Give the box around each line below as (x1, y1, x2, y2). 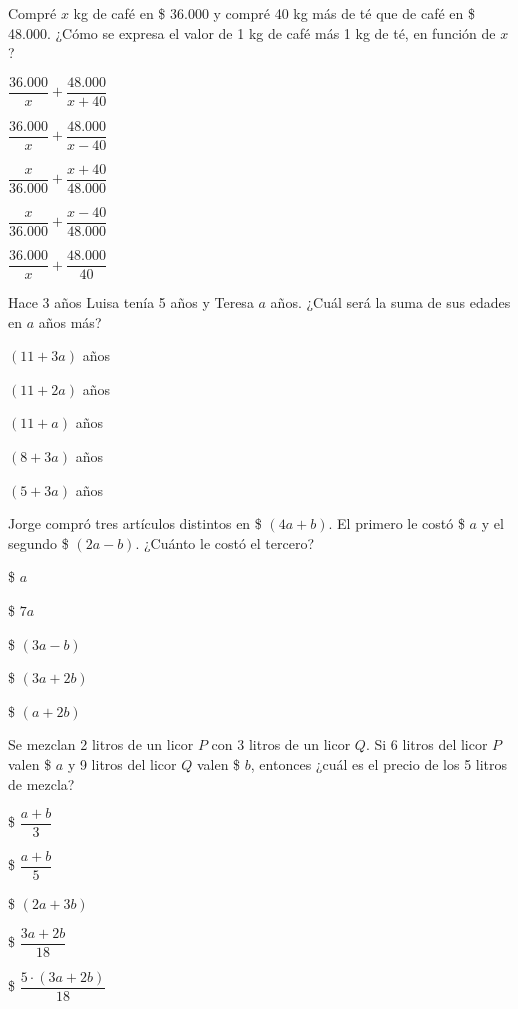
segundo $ (8, 532, 69, 553)
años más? (38, 311, 102, 332)
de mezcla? (8, 773, 75, 794)
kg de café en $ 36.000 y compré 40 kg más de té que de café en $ (73, 3, 475, 23)
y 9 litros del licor (67, 754, 177, 774)
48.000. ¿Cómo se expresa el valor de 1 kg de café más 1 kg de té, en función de (8, 22, 496, 43)
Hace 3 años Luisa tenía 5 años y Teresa (8, 292, 254, 313)
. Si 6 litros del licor (365, 734, 488, 755)
